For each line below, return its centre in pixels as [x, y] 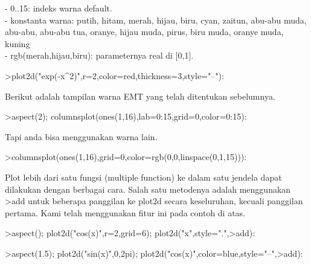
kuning [18, 43]
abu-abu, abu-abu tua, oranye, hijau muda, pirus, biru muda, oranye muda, [144, 32]
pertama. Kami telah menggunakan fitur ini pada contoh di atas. [125, 212]
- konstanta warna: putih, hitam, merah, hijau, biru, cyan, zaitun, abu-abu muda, [156, 20]
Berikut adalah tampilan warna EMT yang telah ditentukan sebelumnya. [140, 96]
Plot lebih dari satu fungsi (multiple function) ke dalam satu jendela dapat [143, 177]
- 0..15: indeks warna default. [59, 8]
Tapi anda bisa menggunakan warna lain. [81, 136]
